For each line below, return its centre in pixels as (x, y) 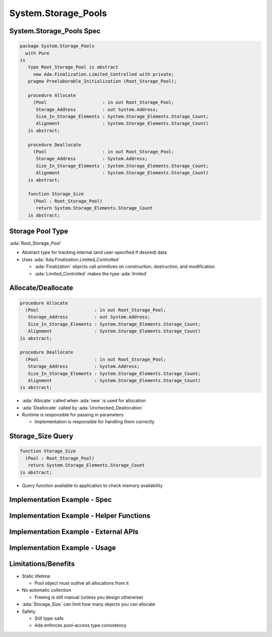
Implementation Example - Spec (60, 500)
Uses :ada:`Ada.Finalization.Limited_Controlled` (71, 259)
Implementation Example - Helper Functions (80, 516)
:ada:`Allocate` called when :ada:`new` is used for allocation (84, 401)
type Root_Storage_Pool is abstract (73, 67)
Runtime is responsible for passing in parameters (73, 415)
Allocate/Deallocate (41, 288)
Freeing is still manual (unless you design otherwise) (89, 597)
